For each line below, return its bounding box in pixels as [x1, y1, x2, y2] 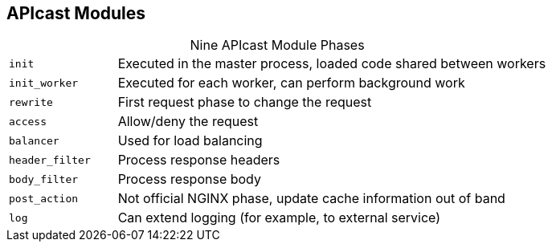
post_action [9, 192, 79, 205]
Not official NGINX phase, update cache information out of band [117, 190, 505, 207]
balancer [9, 134, 59, 147]
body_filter [9, 173, 79, 185]
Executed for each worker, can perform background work [117, 75, 465, 91]
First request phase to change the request [117, 94, 372, 111]
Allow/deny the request [117, 113, 259, 130]
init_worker [9, 76, 79, 89]
